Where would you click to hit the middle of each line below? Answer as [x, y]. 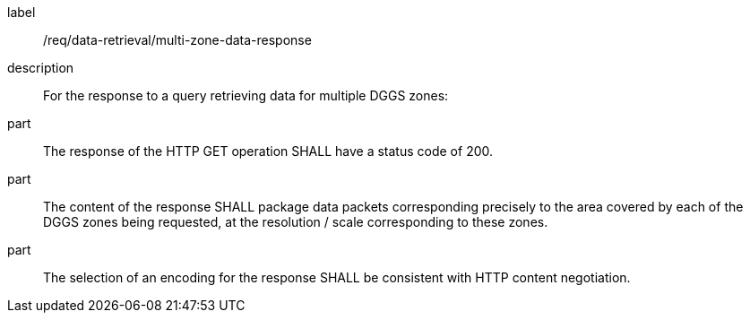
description [41, 68]
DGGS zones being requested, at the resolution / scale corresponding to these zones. [296, 222]
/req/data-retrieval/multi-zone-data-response [177, 40]
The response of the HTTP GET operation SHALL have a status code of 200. [268, 151]
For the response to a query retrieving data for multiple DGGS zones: [246, 95]
